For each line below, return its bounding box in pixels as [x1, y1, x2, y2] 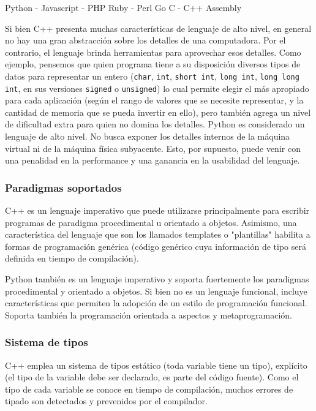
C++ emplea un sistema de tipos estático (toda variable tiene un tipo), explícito [5, 358, 307, 371]
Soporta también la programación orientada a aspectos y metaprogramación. [5, 308, 293, 321]
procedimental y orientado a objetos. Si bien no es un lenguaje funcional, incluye [5, 284, 307, 297]
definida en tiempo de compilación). [5, 252, 139, 265]
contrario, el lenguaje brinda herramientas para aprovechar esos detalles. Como [5, 45, 301, 58]
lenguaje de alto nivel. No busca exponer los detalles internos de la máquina [5, 130, 290, 143]
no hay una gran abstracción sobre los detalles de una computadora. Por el [5, 34, 286, 47]
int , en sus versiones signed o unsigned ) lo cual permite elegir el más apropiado [5, 81, 309, 94]
